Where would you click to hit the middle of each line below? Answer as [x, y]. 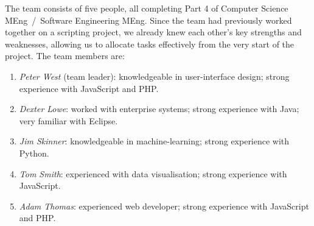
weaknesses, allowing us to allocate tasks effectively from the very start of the [150, 44]
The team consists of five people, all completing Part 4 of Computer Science [147, 8]
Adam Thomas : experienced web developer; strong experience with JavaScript [164, 206]
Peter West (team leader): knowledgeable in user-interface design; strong [154, 76]
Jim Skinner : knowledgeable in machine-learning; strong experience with [154, 141]
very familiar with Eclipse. [68, 120]
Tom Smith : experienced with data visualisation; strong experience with [153, 173]
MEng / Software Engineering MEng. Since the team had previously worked [148, 20]
